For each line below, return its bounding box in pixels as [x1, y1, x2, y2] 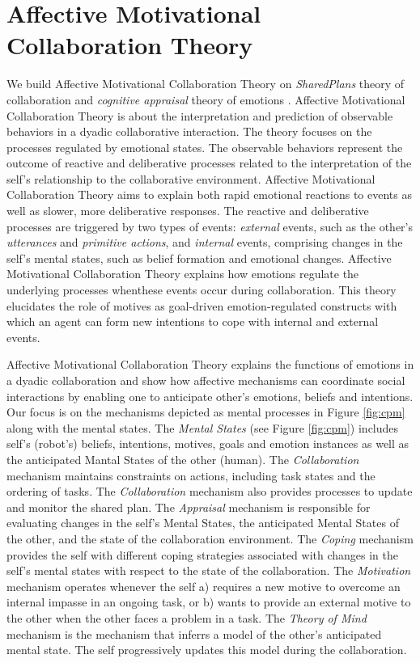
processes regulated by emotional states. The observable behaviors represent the [6, 138, 403, 155]
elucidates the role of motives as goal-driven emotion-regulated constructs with [6, 297, 397, 314]
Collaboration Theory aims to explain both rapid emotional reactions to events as [6, 186, 412, 203]
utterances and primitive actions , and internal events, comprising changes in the [6, 234, 403, 251]
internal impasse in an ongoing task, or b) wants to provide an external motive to [6, 593, 411, 610]
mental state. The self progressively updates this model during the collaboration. [6, 641, 407, 658]
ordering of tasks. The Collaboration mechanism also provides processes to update [6, 483, 413, 500]
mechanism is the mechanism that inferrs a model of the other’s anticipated [6, 625, 382, 642]
